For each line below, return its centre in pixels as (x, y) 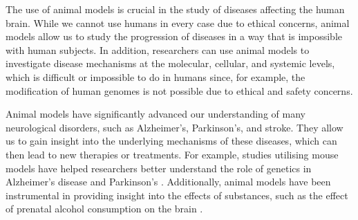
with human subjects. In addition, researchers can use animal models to (158, 49)
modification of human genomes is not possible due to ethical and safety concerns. (179, 90)
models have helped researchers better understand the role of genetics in (159, 168)
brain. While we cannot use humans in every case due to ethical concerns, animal (178, 22)
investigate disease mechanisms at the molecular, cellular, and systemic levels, (170, 63)
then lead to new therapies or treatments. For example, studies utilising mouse (172, 154)
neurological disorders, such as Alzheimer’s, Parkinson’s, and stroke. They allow (175, 127)
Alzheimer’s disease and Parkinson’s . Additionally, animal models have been (168, 182)
